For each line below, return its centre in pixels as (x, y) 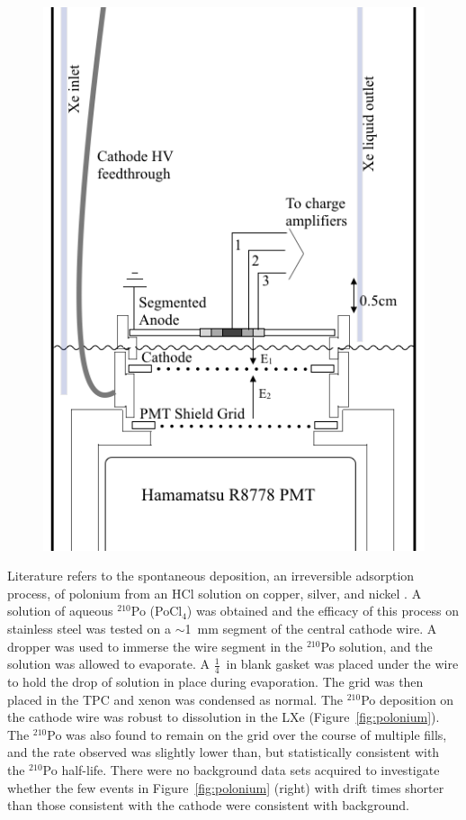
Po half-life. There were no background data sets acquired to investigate (241, 770)
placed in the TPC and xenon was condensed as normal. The (175, 699)
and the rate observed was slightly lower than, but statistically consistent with (224, 752)
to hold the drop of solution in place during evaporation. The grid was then (215, 682)
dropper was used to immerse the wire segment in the (155, 646)
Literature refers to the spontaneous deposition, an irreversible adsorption (211, 576)
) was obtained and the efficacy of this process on (323, 611)
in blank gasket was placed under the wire (342, 664)
